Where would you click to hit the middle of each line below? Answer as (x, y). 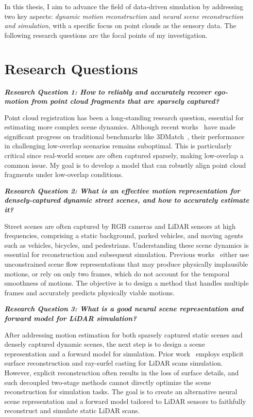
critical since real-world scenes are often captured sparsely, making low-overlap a (124, 155)
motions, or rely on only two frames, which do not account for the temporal (117, 273)
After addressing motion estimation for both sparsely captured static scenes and (124, 334)
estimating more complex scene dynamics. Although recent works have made (120, 127)
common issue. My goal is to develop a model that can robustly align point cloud (125, 165)
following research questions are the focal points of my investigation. (106, 35)
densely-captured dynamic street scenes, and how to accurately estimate (127, 200)
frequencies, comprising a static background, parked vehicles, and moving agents (124, 235)
